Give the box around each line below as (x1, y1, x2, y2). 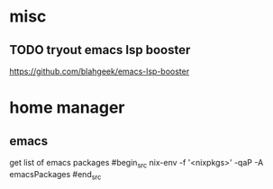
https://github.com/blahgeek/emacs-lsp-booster (9, 66, 190, 76)
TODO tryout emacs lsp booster (9, 42, 191, 58)
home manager (9, 97, 125, 118)
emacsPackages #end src (9, 168, 102, 182)
